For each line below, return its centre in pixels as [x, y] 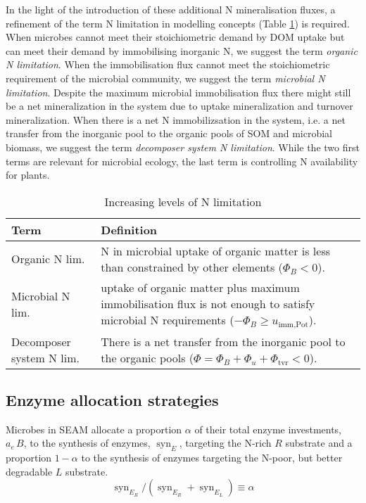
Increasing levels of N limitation [183, 201]
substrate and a [319, 443]
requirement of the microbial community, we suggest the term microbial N [165, 78]
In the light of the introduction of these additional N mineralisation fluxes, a [171, 9]
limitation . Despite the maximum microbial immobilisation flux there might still [178, 92]
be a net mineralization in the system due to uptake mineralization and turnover [179, 106]
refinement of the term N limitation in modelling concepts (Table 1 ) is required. [178, 23]
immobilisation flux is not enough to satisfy [208, 303]
